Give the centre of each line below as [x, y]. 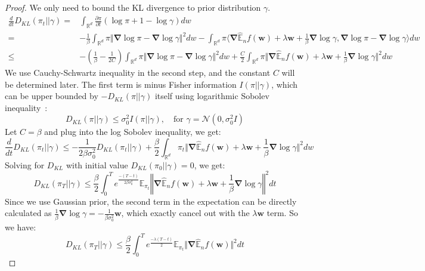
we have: [21, 227]
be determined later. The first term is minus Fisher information [121, 84]
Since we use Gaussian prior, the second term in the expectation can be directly [151, 201]
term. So [282, 213]
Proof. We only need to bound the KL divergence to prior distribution [133, 7]
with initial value [97, 164]
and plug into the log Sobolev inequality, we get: [133, 132]
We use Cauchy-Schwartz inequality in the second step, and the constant [138, 73]
